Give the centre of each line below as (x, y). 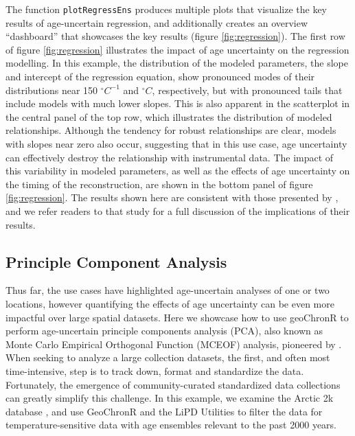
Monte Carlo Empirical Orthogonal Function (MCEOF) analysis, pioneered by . (174, 344)
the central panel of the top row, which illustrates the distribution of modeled (169, 116)
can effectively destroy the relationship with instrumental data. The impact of (170, 157)
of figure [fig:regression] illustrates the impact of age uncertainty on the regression (177, 49)
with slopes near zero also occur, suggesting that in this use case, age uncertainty (176, 144)
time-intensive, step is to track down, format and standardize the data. (155, 370)
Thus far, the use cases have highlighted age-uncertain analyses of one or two (168, 290)
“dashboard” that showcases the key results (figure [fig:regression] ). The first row (175, 36)
